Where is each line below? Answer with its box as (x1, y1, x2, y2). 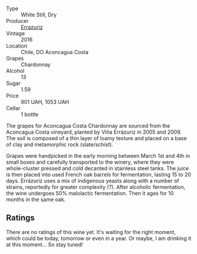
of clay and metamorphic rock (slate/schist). (6, 141, 113, 148)
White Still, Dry (21, 11, 57, 18)
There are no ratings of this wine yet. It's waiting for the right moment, (6, 228, 176, 235)
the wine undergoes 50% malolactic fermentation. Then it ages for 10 (6, 190, 174, 197)
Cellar (6, 105, 21, 111)
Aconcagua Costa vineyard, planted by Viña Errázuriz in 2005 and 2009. (6, 128, 182, 136)
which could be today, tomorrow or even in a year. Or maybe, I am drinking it (6, 235, 192, 242)
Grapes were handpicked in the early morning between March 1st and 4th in (6, 153, 190, 159)
